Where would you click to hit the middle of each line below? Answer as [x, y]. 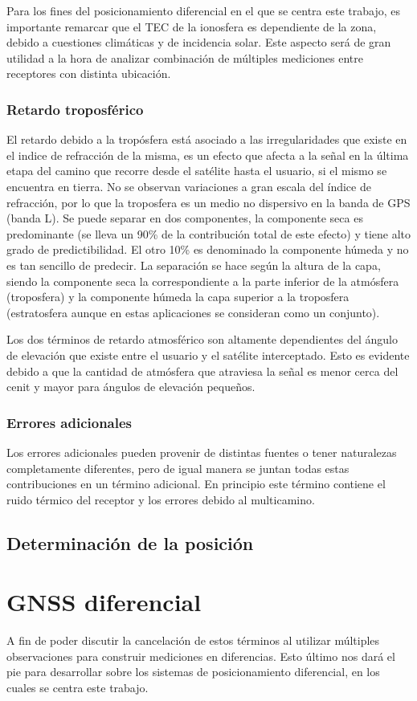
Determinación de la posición [130, 542]
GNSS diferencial [104, 602]
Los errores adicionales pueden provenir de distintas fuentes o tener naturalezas [202, 452]
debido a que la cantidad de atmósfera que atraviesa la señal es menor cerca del [202, 371]
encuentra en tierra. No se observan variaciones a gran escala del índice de [189, 186]
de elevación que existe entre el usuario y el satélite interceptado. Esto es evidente [208, 355]
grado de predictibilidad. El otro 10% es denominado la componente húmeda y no [208, 249]
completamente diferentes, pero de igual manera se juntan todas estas [178, 468]
